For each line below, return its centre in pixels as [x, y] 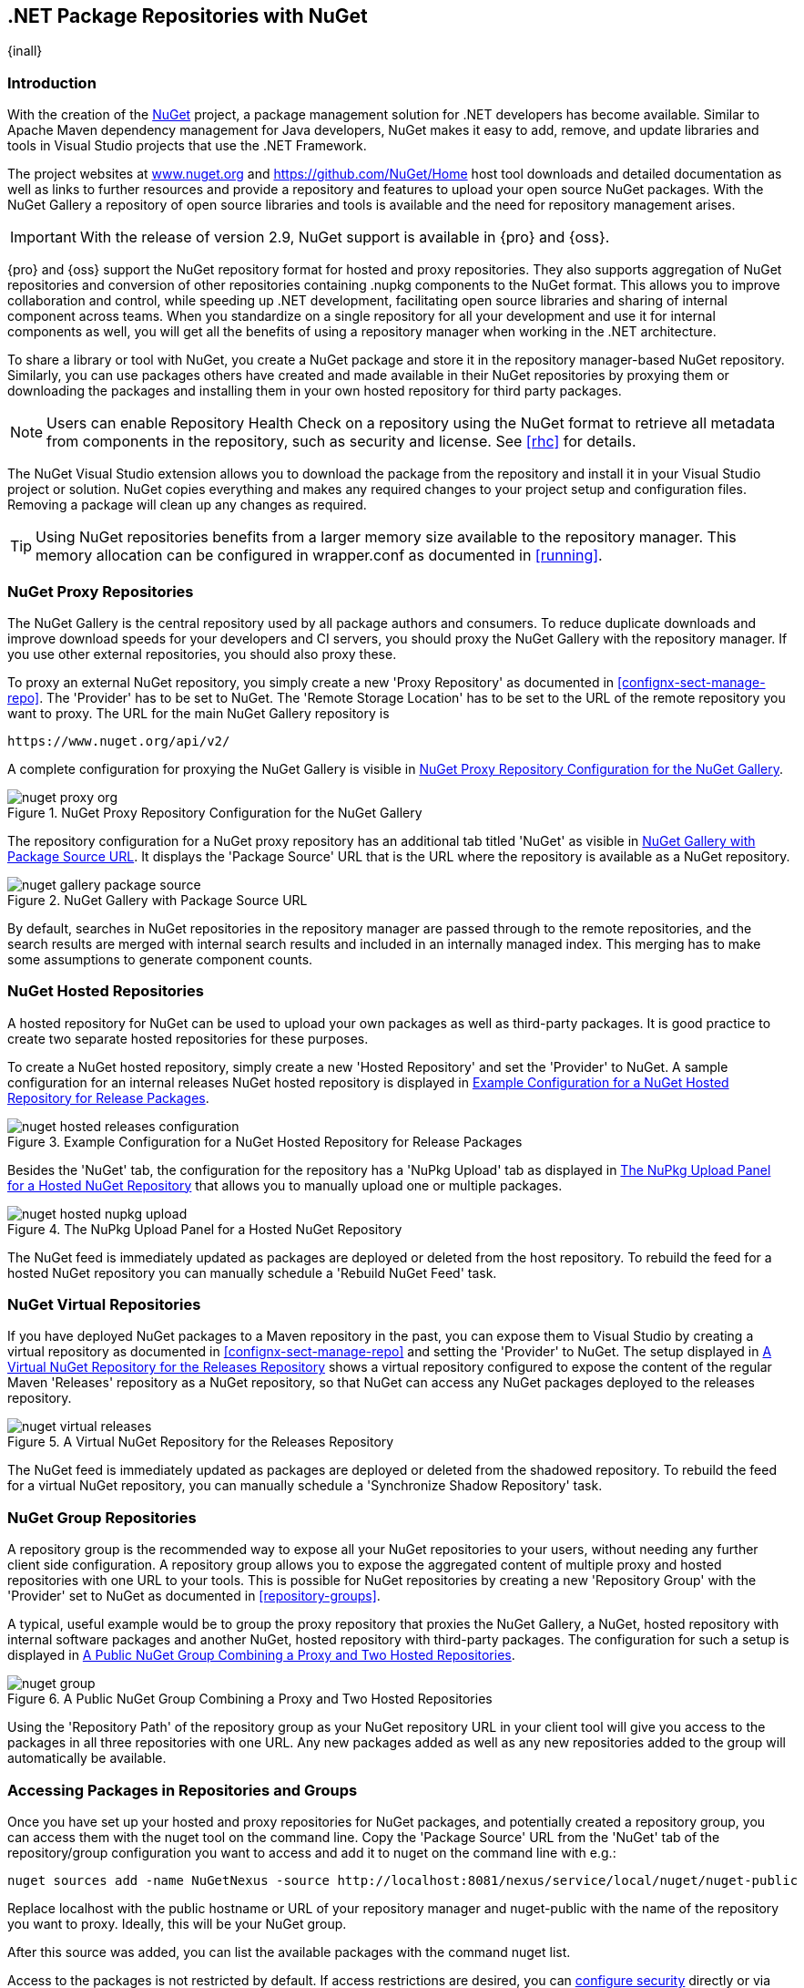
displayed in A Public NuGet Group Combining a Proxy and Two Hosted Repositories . [261, 1655]
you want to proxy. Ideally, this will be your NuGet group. [177, 1923]
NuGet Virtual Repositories [104, 1305]
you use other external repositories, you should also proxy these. [202, 654]
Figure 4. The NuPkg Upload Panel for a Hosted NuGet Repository [205, 1229]
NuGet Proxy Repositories [101, 591]
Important [43, 237]
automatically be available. [87, 1758]
